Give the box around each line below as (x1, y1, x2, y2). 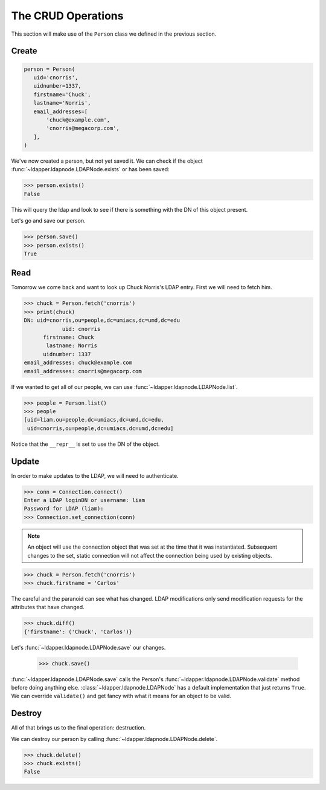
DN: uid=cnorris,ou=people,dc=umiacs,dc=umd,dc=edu (24, 317, 181, 324)
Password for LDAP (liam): (24, 505, 104, 512)
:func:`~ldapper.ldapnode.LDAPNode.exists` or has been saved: (11, 166, 170, 173)
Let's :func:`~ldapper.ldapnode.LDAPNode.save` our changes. (11, 644, 166, 651)
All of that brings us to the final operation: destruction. (11, 724, 146, 731)
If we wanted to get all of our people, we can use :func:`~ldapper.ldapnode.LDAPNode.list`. (11, 383, 238, 390)
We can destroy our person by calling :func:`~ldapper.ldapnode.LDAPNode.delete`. (11, 735, 218, 742)
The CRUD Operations (11, 9, 124, 22)
